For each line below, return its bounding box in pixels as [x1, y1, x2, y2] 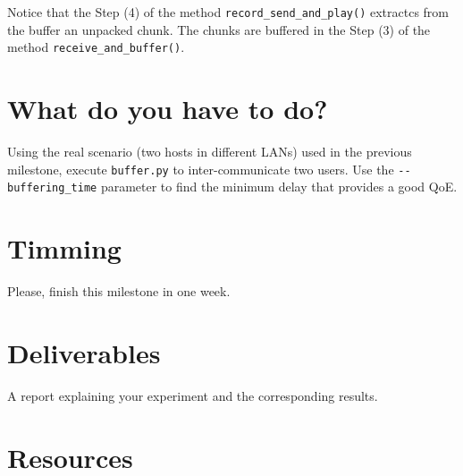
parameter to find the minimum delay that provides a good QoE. [100, 177, 458, 196]
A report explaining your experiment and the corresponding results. [7, 386, 378, 404]
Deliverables [7, 334, 161, 370]
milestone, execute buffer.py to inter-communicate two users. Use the [7, 159, 394, 178]
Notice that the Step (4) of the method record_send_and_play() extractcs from [7, 3, 450, 21]
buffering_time [7, 182, 97, 195]
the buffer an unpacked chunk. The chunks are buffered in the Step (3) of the [7, 20, 431, 38]
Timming [7, 230, 122, 267]
